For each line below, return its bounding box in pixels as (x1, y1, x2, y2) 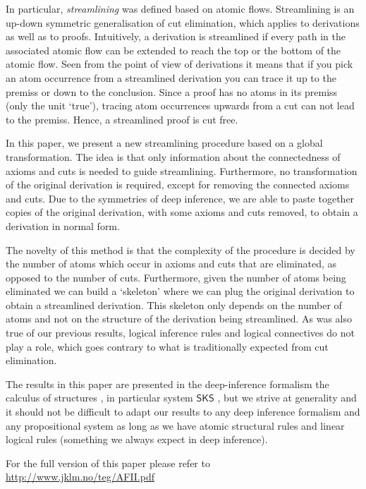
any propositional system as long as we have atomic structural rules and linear (6, 418, 345, 433)
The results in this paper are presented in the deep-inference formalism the (6, 376, 329, 391)
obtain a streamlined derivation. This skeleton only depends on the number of (6, 297, 342, 312)
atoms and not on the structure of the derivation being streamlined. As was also (6, 311, 352, 326)
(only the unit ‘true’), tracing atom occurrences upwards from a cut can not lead (6, 98, 355, 113)
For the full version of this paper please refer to (6, 455, 210, 470)
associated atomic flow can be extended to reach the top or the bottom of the (6, 42, 341, 57)
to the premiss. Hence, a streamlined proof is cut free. (6, 111, 238, 126)
